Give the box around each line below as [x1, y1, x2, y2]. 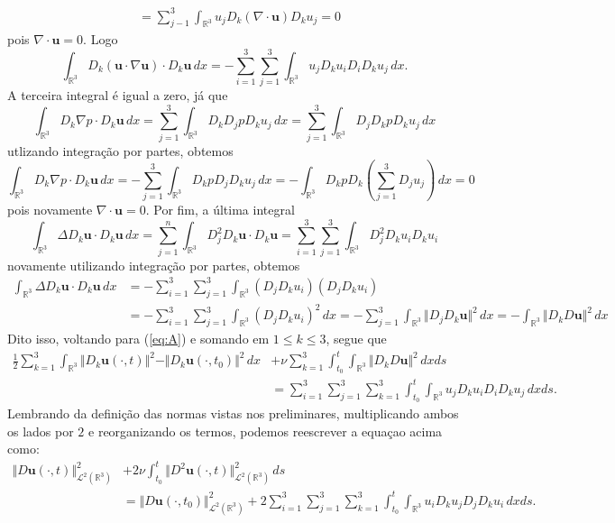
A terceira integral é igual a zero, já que [7, 86, 228, 105]
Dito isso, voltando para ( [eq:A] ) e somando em [7, 329, 270, 348]
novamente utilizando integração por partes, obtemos [7, 255, 300, 274]
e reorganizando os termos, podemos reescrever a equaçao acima [88, 421, 443, 440]
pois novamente [7, 200, 93, 219]
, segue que [326, 329, 387, 348]
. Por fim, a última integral [145, 200, 295, 219]
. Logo [83, 30, 118, 49]
